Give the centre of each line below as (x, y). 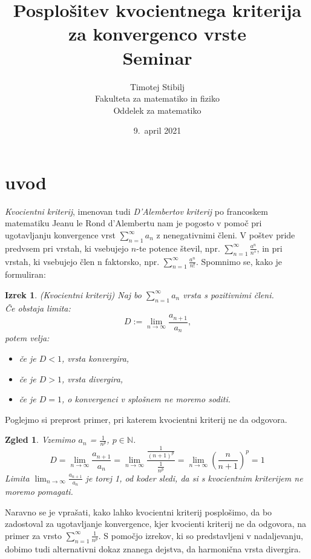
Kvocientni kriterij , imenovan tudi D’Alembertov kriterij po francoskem (136, 211)
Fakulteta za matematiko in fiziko (157, 98)
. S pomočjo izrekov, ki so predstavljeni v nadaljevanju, (201, 535)
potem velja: (27, 338)
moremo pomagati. (39, 491)
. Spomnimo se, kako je (239, 261)
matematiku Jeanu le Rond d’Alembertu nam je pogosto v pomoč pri (133, 223)
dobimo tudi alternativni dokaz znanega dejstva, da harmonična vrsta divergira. (153, 548)
